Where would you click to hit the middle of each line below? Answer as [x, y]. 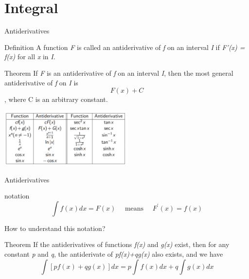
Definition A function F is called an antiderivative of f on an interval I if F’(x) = [125, 47]
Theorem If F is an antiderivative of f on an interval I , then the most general [119, 73]
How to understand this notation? [55, 228]
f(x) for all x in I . [30, 57]
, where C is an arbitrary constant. [56, 99]
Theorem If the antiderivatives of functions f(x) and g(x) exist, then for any [117, 244]
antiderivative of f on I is [41, 82]
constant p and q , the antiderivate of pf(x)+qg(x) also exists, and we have [114, 254]
